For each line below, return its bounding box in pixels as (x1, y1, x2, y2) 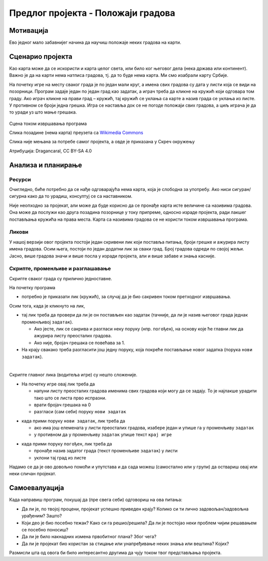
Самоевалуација (9, 484, 65, 492)
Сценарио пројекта (9, 52, 72, 61)
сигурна (9, 193, 27, 199)
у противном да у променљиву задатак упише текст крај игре (34, 432, 172, 437)
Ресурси (9, 176, 31, 183)
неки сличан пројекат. (9, 471, 57, 477)
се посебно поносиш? (21, 526, 68, 533)
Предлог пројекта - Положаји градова (9, 7, 176, 18)
